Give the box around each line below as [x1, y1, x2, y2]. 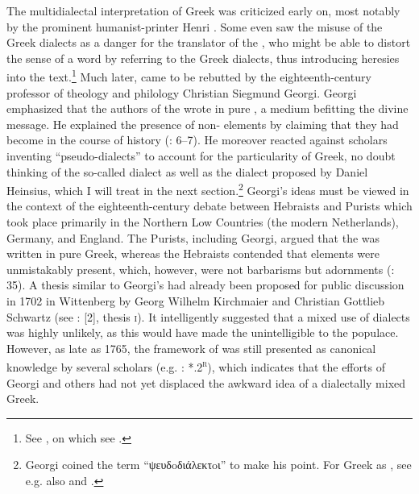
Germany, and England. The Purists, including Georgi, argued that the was [6, 229, 380, 246]
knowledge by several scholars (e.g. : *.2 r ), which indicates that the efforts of [6, 356, 385, 376]
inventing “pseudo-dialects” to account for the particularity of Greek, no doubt [6, 147, 396, 164]
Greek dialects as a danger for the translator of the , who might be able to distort [6, 34, 411, 51]
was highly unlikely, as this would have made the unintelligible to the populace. [6, 324, 399, 341]
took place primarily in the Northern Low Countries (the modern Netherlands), [6, 214, 399, 230]
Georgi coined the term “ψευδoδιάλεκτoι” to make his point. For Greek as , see [25, 456, 412, 473]
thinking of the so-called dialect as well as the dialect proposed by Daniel [6, 163, 368, 180]
